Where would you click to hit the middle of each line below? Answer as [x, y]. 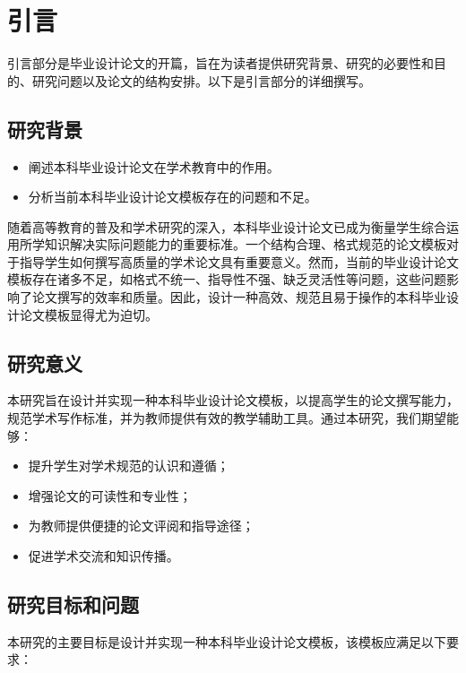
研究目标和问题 [73, 604]
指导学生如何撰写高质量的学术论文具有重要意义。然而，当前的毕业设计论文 [239, 261]
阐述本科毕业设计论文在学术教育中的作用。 [154, 166]
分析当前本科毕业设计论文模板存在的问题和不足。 [173, 197]
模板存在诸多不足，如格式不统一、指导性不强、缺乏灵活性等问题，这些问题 [227, 279]
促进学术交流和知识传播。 [104, 556]
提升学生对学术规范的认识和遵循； [129, 466]
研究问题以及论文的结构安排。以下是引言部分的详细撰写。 [201, 80]
